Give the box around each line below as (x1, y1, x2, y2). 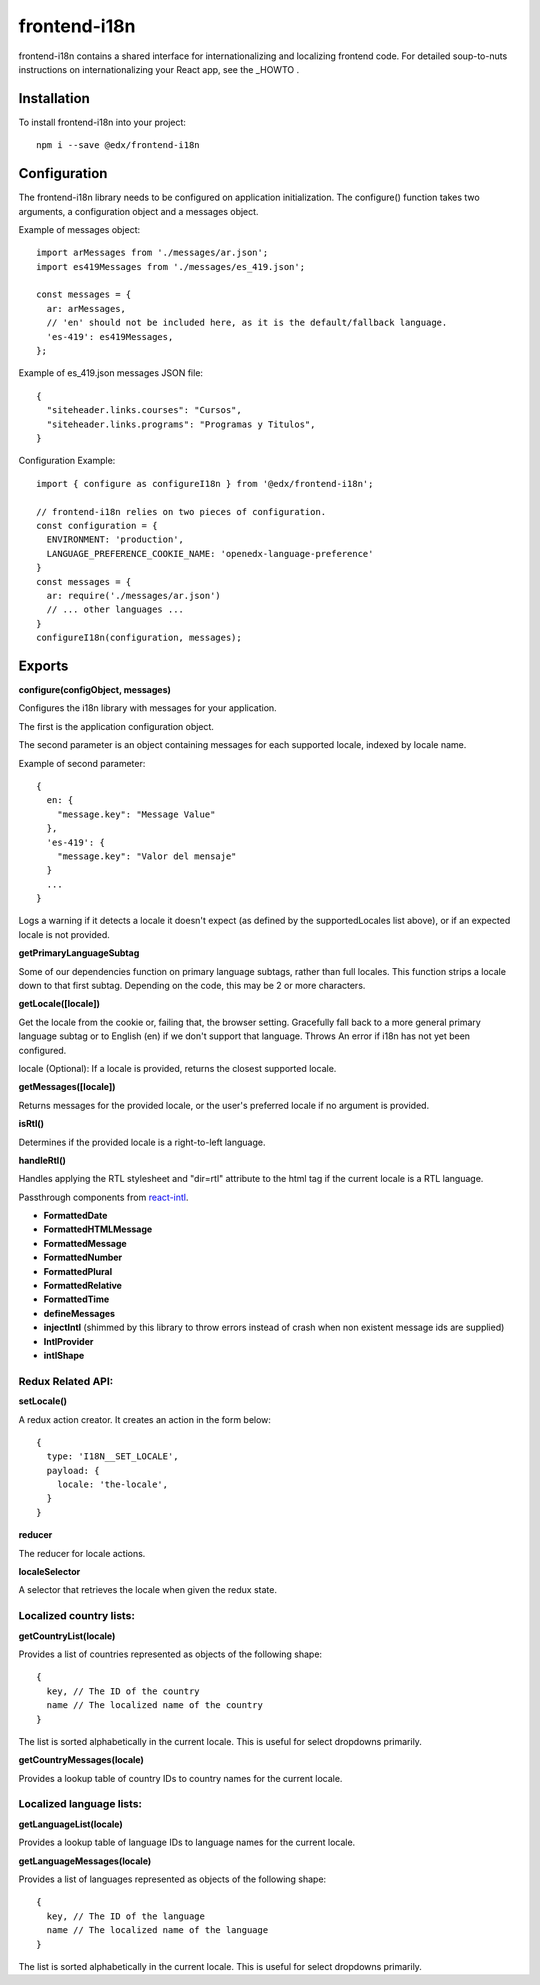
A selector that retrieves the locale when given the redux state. (18, 1584, 277, 1596)
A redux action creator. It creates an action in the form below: (18, 1413, 272, 1425)
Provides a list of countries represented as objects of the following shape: (18, 1648, 323, 1660)
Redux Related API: (18, 1374, 114, 1388)
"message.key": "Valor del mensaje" (56, 850, 237, 862)
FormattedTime (43, 1293, 110, 1305)
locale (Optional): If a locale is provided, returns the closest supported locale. (18, 1062, 337, 1074)
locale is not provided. (18, 928, 110, 940)
